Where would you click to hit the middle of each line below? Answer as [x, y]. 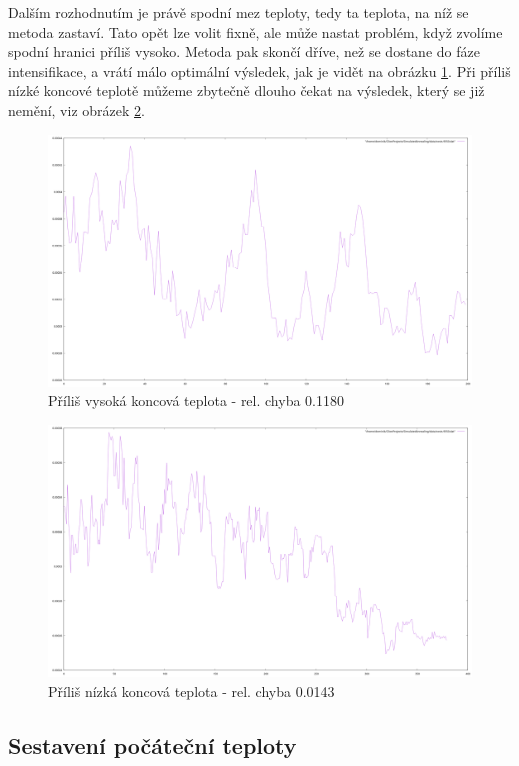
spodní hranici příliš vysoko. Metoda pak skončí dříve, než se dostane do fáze [244, 51]
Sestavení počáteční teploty [152, 744]
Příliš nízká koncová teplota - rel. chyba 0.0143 [191, 690]
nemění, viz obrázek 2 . [76, 109]
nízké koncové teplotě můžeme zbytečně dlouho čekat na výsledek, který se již [246, 90]
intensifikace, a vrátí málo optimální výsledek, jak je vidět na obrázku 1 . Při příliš [259, 70]
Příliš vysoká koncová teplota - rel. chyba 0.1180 [196, 400]
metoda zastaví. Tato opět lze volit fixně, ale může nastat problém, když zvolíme [255, 31]
